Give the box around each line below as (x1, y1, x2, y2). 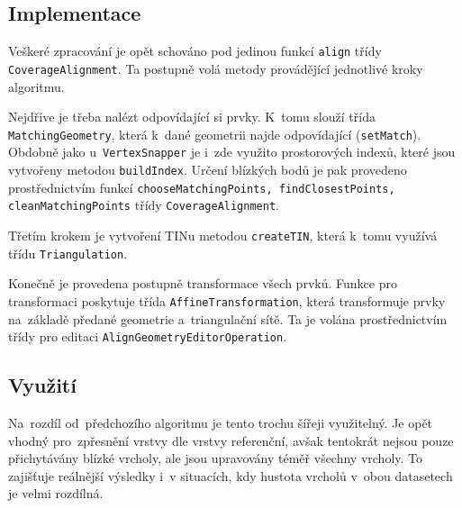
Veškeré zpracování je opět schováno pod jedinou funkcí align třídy (8, 41, 382, 60)
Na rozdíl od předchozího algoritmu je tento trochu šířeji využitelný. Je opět (8, 413, 433, 431)
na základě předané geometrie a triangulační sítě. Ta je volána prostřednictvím (8, 309, 448, 328)
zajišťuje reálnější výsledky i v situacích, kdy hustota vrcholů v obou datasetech (8, 466, 453, 485)
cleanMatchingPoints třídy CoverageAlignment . (8, 195, 279, 214)
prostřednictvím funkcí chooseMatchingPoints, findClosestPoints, (8, 177, 395, 196)
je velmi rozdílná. (8, 484, 104, 503)
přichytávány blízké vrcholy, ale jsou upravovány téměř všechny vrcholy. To (8, 449, 423, 467)
